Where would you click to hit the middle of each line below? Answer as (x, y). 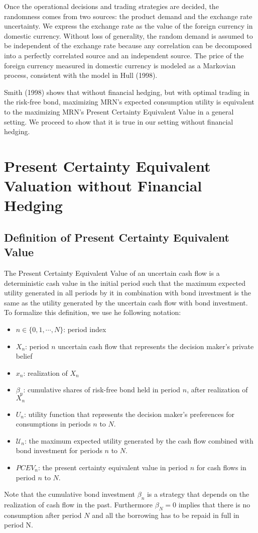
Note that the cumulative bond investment (70, 494)
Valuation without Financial (103, 186)
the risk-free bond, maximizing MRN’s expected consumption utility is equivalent (129, 102)
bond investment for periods (59, 450)
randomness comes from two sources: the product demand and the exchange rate (128, 16)
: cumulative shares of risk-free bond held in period (102, 390)
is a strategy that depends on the (198, 494)
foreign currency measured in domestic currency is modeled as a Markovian (120, 65)
